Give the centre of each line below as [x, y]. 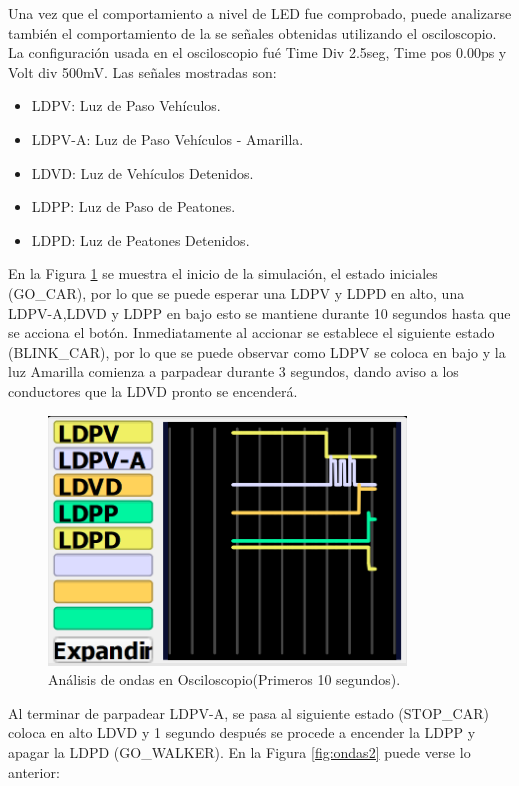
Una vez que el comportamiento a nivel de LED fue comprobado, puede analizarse [260, 13]
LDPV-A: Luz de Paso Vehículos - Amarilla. [167, 138]
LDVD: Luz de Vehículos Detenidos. [142, 172]
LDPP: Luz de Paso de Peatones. [133, 206]
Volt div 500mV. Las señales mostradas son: [142, 71]
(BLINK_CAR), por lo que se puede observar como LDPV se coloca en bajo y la [257, 351]
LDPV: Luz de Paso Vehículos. [126, 105]
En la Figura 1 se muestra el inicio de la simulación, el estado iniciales [223, 273]
